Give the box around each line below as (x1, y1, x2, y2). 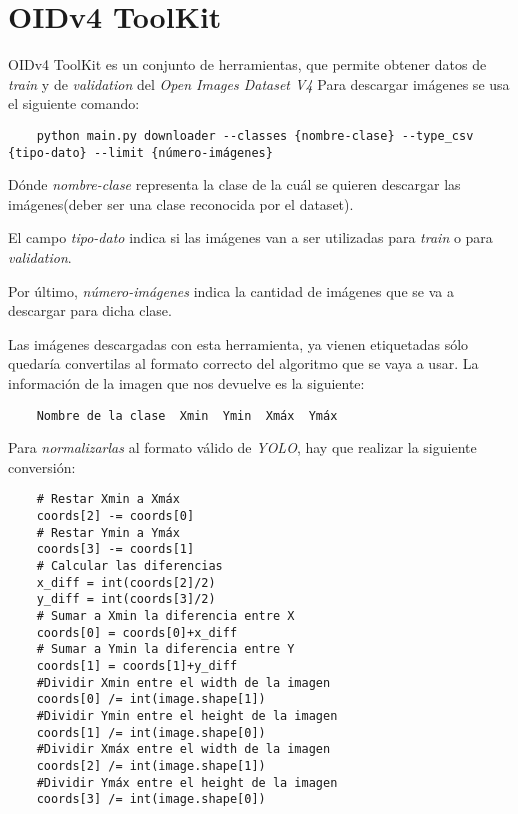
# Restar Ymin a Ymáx (36, 525, 180, 540)
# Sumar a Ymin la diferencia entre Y (36, 642, 295, 657)
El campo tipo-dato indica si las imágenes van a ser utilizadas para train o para (8, 227, 493, 248)
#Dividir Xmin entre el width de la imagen (36, 675, 331, 690)
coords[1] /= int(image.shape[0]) (36, 725, 266, 740)
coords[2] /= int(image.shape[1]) (36, 758, 266, 773)
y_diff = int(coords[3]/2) (36, 592, 216, 607)
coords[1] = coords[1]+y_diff (36, 658, 238, 673)
